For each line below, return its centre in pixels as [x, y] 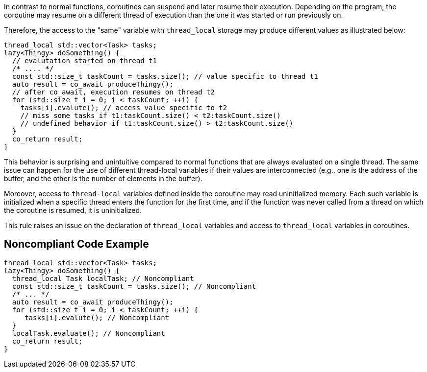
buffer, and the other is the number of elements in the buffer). [103, 178]
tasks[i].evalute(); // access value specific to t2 [124, 108]
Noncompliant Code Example [76, 244]
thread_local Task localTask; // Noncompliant [103, 278]
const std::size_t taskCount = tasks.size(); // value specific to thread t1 [165, 76]
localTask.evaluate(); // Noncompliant [88, 333]
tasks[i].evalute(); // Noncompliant [97, 317]
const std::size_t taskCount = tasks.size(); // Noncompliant [134, 286]
